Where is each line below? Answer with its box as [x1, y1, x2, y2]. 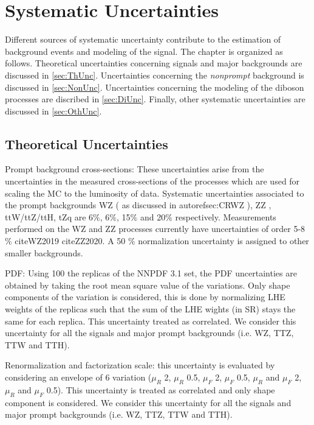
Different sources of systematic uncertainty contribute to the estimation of [5, 33, 281, 46]
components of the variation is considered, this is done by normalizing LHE [5, 290, 285, 303]
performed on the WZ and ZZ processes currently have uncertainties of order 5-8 [5, 222, 305, 235]
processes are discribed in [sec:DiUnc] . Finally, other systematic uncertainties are [5, 93, 305, 105]
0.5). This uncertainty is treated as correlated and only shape [46, 383, 275, 396]
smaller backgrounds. [5, 246, 83, 259]
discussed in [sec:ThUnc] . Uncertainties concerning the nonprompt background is [5, 68, 304, 81]
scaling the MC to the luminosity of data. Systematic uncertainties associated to [5, 186, 304, 199]
